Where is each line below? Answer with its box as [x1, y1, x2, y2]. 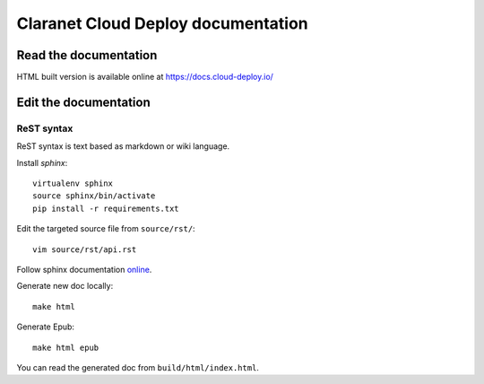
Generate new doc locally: [16, 281, 114, 292]
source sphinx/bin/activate [32, 191, 156, 201]
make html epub [32, 342, 99, 353]
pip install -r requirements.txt [32, 203, 179, 214]
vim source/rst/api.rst [32, 244, 137, 255]
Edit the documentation [16, 94, 151, 109]
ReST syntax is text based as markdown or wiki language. [16, 141, 230, 152]
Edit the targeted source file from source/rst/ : [16, 223, 196, 234]
